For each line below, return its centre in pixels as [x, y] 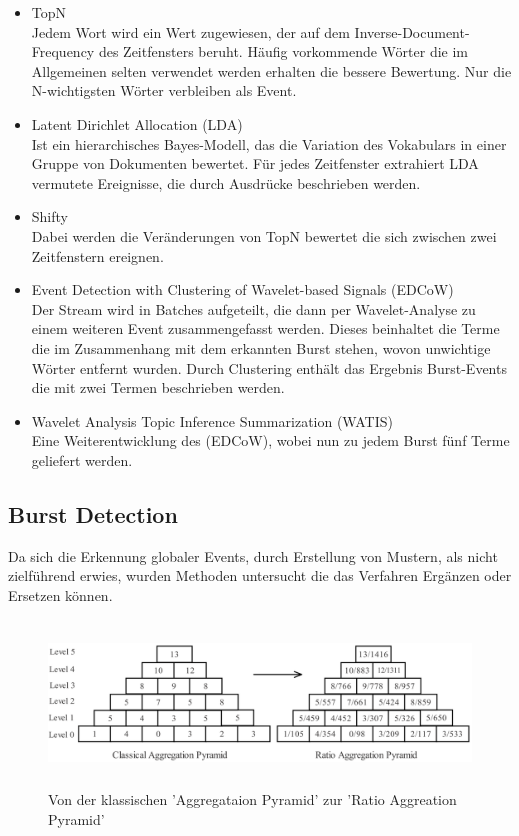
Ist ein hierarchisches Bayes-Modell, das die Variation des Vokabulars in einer [269, 143]
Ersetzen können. [60, 594]
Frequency [63, 51]
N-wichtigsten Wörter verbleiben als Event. [164, 90]
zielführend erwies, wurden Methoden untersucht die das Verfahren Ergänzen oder [260, 575]
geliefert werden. [82, 459]
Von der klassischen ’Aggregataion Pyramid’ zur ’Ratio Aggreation [252, 799]
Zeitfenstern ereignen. [97, 255]
